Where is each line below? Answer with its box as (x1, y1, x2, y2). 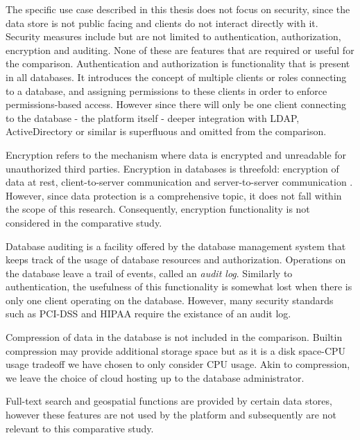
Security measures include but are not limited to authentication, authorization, (6, 29, 341, 44)
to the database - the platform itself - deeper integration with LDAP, (6, 110, 300, 125)
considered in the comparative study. (6, 215, 162, 229)
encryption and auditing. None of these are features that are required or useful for (6, 42, 354, 57)
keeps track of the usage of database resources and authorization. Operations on (6, 252, 346, 267)
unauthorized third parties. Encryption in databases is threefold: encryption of (6, 161, 339, 175)
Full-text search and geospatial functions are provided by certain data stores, (6, 394, 332, 408)
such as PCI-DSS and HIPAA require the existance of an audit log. (6, 306, 291, 321)
